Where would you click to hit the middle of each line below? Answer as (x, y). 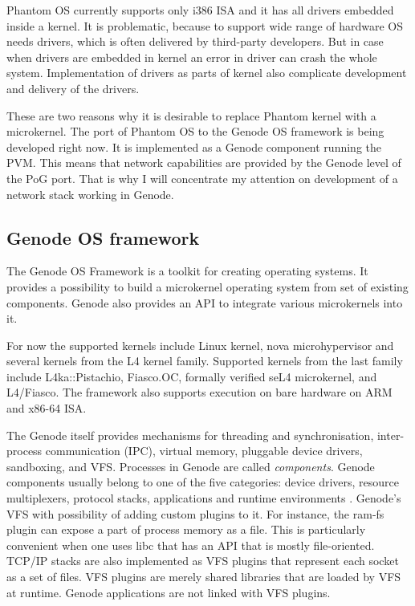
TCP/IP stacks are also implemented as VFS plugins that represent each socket (203, 561)
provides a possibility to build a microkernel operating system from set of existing (207, 286)
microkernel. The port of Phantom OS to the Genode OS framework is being (195, 131)
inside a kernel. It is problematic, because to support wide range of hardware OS (205, 25)
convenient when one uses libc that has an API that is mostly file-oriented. (191, 545)
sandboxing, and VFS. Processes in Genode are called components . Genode (191, 466)
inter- (391, 435)
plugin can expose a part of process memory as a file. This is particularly (186, 529)
